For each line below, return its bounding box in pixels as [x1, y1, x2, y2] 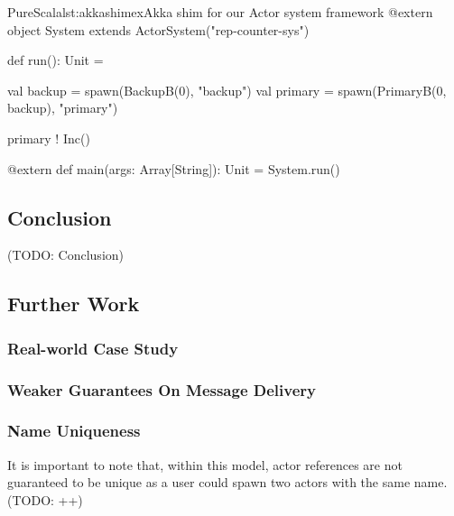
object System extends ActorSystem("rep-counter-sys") [7, 20, 310, 39]
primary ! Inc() [7, 128, 90, 147]
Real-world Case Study [7, 336, 179, 359]
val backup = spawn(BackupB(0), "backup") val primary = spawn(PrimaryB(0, [7, 80, 447, 99]
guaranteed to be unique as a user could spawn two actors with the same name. [7, 473, 448, 492]
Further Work [7, 290, 140, 318]
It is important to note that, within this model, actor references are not [7, 455, 403, 474]
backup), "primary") [7, 98, 118, 117]
